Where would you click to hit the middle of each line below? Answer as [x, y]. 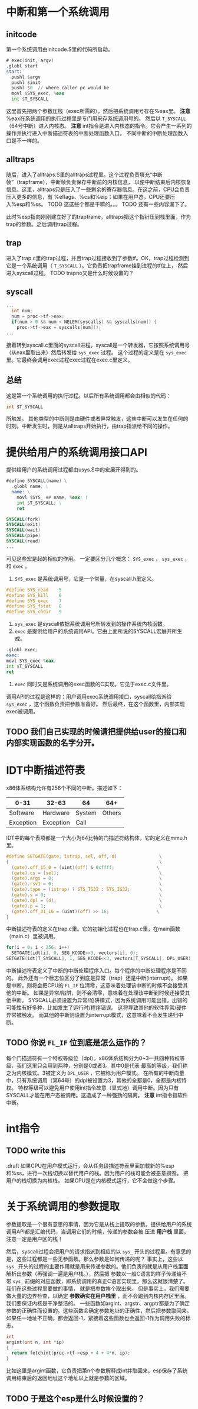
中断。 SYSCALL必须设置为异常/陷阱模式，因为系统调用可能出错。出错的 [99, 1000]
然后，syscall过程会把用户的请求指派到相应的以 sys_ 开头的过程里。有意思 [96, 1251]
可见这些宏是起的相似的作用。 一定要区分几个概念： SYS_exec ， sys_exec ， [98, 558]
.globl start [22, 66]
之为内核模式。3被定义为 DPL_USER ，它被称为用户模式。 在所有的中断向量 [95, 1073]
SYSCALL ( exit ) [24, 525]
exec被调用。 [22, 711]
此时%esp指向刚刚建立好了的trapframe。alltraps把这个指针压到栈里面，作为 [99, 216]
